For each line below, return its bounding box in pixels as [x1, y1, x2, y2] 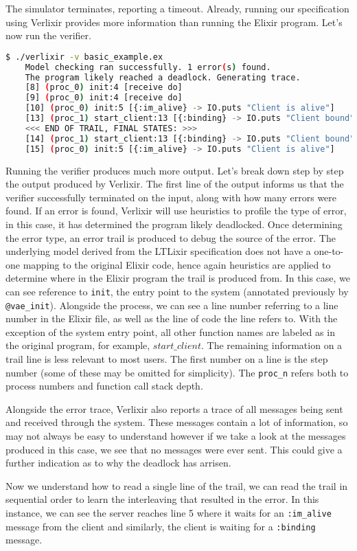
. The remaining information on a [201, 338, 343, 352]
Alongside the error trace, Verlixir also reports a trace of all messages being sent [5, 401, 343, 416]
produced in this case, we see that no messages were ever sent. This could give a [5, 442, 343, 456]
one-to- [314, 244, 344, 258]
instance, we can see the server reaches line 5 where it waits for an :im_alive [5, 505, 332, 519]
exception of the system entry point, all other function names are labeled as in [5, 324, 335, 339]
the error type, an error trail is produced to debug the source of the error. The [5, 230, 336, 245]
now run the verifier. [5, 28, 91, 43]
